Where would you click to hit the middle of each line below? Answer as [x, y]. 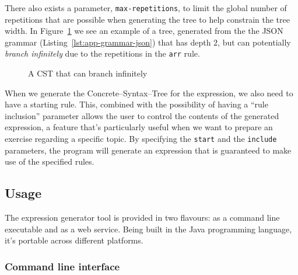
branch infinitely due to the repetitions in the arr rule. [102, 53]
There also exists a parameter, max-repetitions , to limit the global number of [146, 8]
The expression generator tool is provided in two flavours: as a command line [142, 217]
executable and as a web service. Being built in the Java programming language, [148, 229]
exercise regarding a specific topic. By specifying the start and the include [141, 139]
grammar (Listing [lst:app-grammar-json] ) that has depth [108, 42]
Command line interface [62, 266]
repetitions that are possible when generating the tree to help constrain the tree [147, 19]
